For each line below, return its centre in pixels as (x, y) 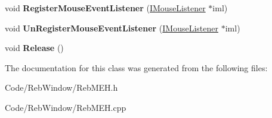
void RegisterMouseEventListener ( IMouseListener (105, 8)
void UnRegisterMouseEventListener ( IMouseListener (112, 28)
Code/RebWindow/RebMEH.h (61, 87)
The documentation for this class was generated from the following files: (136, 67)
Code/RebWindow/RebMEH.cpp (66, 107)
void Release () (34, 48)
